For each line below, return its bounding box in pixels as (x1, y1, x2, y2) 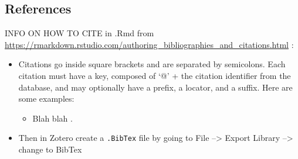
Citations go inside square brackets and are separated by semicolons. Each (18, 58, 286, 70)
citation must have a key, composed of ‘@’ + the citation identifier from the (18, 69, 291, 81)
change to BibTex (18, 143, 82, 155)
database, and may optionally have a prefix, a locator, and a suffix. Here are (18, 81, 293, 93)
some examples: (18, 92, 74, 105)
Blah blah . (32, 112, 73, 124)
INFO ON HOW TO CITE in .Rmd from (5, 27, 154, 39)
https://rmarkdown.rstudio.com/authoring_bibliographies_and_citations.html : (5, 38, 294, 50)
